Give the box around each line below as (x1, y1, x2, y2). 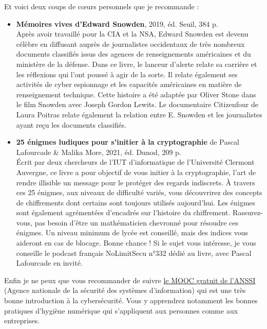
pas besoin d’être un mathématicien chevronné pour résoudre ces (34, 217, 239, 228)
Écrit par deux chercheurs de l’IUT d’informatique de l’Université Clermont (16, 157, 255, 167)
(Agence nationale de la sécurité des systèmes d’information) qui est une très (4, 285, 246, 296)
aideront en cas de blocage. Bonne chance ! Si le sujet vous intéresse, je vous (16, 237, 256, 248)
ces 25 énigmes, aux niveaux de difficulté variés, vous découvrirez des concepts (16, 187, 262, 198)
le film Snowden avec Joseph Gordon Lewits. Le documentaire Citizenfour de (16, 99, 258, 110)
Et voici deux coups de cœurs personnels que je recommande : (4, 1, 199, 11)
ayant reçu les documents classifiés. (16, 119, 127, 130)
